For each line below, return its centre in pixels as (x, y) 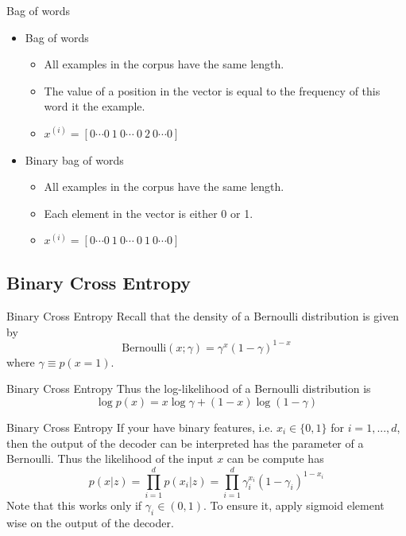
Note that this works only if (74, 505)
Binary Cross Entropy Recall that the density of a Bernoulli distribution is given (203, 316)
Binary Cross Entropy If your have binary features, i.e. (140, 427)
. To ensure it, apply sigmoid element (294, 505)
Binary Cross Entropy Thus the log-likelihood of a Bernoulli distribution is (189, 388)
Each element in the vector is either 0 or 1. (149, 213)
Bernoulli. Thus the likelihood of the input (110, 458)
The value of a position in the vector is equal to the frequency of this (212, 90)
